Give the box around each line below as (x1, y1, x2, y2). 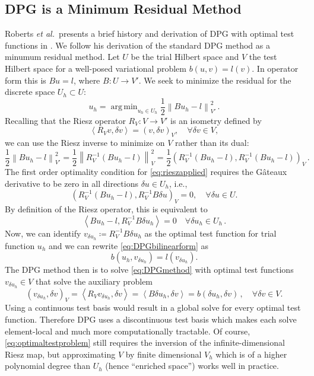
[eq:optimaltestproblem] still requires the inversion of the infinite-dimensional (5, 336, 285, 349)
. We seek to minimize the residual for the (138, 74, 291, 86)
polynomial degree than (5, 359, 90, 372)
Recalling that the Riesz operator (5, 114, 126, 126)
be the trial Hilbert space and (131, 50, 239, 63)
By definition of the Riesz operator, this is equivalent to (5, 203, 208, 215)
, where (73, 74, 100, 86)
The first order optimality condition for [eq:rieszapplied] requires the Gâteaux (5, 165, 287, 178)
